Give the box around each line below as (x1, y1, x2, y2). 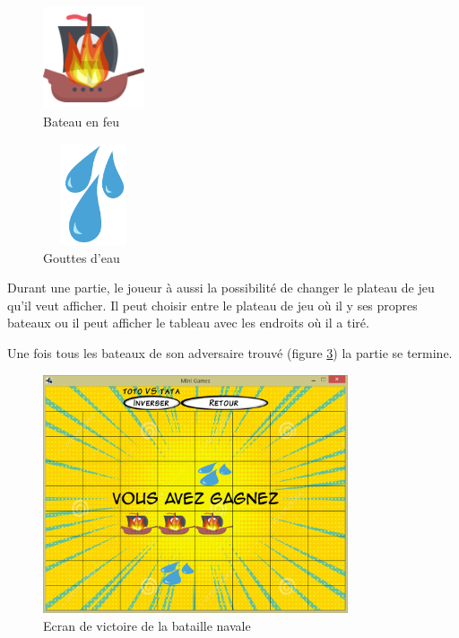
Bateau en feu (43, 111, 119, 130)
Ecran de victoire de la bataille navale (43, 616, 251, 634)
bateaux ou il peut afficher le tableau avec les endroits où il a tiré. (7, 313, 369, 332)
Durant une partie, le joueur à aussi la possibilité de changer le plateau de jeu (7, 278, 435, 297)
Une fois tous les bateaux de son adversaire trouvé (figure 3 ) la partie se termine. (7, 343, 453, 362)
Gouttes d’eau (43, 248, 120, 267)
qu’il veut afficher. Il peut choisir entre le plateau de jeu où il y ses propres (7, 295, 418, 314)
